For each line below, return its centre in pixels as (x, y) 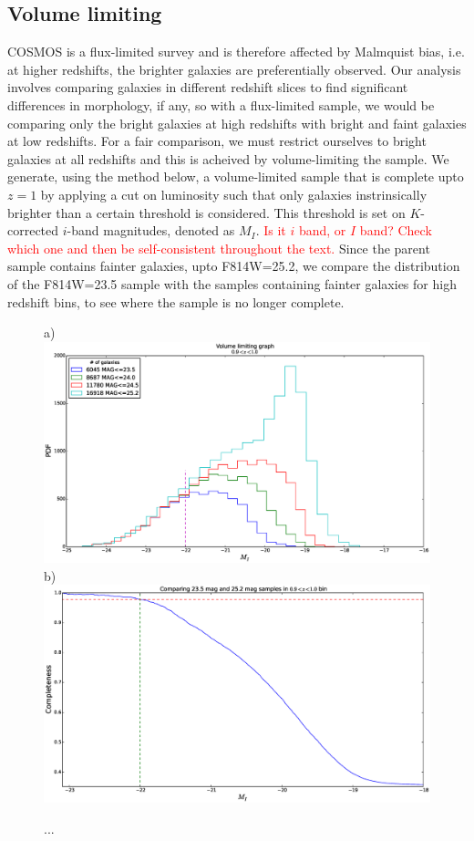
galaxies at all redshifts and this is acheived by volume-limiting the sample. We (228, 158)
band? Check (396, 230)
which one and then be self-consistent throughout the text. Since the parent (219, 248)
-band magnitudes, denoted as (151, 230)
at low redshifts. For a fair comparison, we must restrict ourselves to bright (217, 141)
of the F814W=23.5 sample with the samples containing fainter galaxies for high (232, 283)
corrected (33, 230)
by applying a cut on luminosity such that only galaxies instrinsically (234, 194)
